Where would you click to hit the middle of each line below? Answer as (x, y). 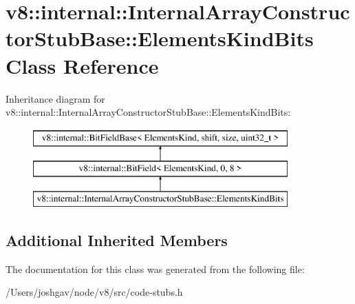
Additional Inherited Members (117, 240)
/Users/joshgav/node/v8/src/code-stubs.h (94, 292)
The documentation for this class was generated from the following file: (155, 268)
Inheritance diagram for (55, 98)
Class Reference (82, 65)
